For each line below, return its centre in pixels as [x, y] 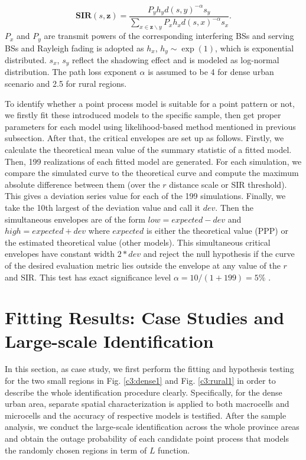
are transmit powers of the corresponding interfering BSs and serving [169, 36]
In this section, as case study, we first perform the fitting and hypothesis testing [149, 369]
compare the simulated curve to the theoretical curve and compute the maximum [152, 173]
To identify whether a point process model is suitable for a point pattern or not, [150, 103]
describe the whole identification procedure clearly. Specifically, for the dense [144, 392]
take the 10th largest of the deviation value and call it [103, 208]
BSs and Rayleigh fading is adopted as [74, 48]
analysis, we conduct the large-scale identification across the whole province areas [152, 427]
